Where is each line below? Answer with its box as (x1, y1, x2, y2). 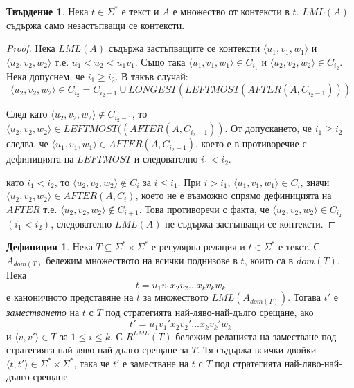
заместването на (6, 305, 80, 320)
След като (6, 107, 48, 121)
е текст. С (278, 239, 320, 254)
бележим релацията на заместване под (175, 329, 337, 343)
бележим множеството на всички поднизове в (46, 252, 238, 267)
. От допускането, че (224, 121, 312, 136)
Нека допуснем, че (6, 68, 85, 83)
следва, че (6, 136, 48, 151)
